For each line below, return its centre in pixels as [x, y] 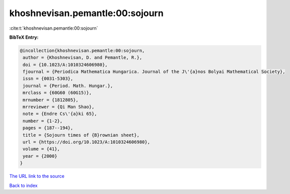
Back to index [23, 185]
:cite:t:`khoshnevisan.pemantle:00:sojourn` [54, 28]
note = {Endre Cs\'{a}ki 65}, [60, 114]
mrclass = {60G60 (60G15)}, [57, 93]
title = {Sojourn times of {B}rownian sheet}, [81, 135]
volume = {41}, [42, 149]
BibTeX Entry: [24, 37]
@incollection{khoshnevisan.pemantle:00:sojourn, [82, 51]
